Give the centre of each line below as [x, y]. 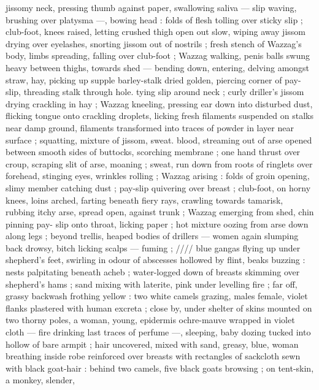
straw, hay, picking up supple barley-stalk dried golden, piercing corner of [144, 79]
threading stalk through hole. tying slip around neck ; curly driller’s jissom [164, 92]
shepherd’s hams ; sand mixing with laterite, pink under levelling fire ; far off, [152, 284]
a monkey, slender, [40, 380]
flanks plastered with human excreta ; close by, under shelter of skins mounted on [159, 308]
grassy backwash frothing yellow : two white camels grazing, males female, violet [157, 296]
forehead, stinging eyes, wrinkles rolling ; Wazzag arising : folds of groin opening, [158, 176]
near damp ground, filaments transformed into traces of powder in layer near [150, 127]
